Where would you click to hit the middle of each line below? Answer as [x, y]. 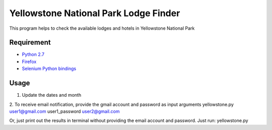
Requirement [30, 43]
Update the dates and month [52, 95]
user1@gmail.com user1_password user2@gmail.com [64, 111]
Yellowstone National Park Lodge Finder [95, 13]
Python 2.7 [33, 54]
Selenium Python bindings [49, 69]
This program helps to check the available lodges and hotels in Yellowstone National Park [102, 28]
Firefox [29, 61]
